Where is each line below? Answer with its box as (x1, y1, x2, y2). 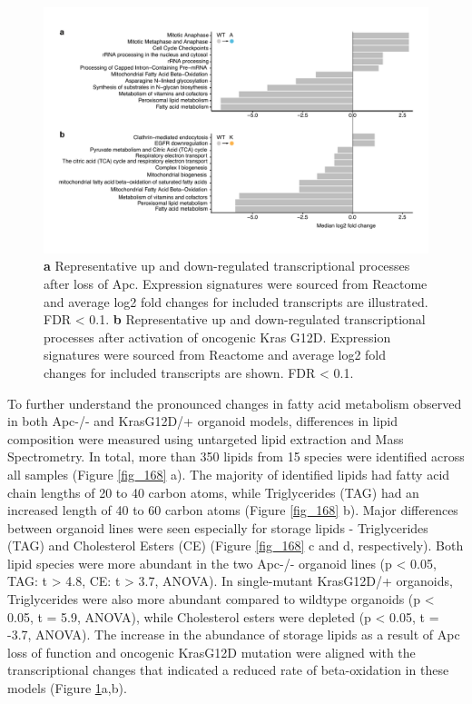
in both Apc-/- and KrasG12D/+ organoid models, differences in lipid (7, 411, 398, 431)
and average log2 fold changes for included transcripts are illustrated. (44, 292, 428, 311)
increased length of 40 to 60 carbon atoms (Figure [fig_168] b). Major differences (7, 501, 458, 520)
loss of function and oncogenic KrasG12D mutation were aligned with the (7, 642, 416, 661)
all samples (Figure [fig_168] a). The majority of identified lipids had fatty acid (7, 464, 450, 483)
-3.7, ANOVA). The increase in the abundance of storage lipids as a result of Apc (7, 625, 460, 644)
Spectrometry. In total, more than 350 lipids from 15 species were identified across (7, 447, 465, 466)
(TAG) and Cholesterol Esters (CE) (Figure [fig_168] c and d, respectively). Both (7, 536, 464, 555)
